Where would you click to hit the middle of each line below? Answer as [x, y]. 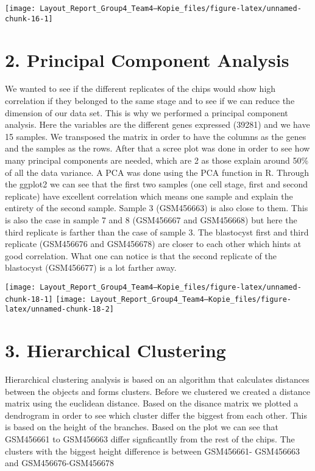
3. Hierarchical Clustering [115, 350]
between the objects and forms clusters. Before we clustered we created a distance [157, 391]
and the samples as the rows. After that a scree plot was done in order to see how [157, 148]
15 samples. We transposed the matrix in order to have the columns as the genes [156, 136]
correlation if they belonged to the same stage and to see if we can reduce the [150, 101]
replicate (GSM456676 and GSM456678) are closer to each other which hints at [153, 244]
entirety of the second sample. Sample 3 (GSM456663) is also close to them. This [157, 208]
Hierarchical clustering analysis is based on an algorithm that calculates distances [157, 379]
